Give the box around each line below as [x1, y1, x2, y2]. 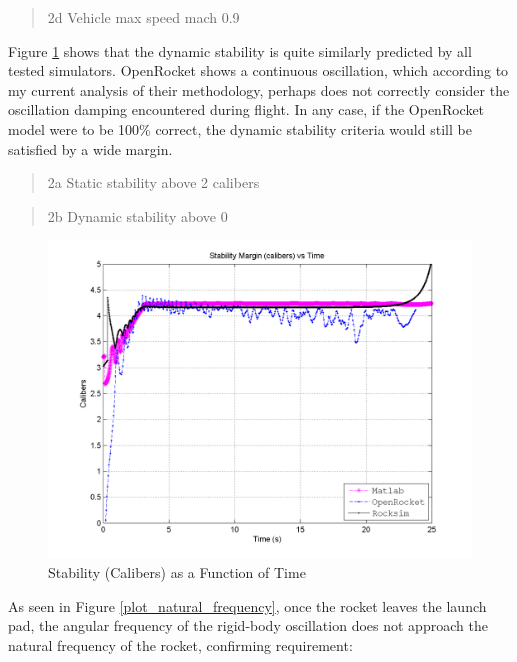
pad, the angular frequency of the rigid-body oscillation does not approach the [8, 615, 488, 636]
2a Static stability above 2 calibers [47, 172, 260, 193]
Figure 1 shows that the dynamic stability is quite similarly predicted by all [8, 40, 472, 61]
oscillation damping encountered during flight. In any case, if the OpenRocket [8, 99, 485, 120]
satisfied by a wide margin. [8, 138, 173, 159]
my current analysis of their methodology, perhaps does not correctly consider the [8, 79, 510, 100]
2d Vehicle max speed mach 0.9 [47, 7, 240, 27]
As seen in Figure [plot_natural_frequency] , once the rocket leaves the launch [8, 595, 487, 616]
